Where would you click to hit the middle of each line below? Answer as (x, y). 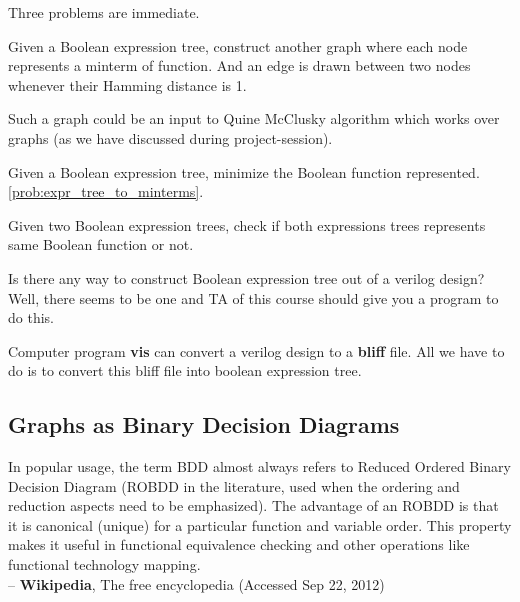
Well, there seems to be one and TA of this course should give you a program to (253, 297)
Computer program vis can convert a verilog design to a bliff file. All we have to (256, 350)
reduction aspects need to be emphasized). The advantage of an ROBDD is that (253, 505)
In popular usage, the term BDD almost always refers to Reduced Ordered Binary (259, 466)
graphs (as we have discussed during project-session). (170, 137)
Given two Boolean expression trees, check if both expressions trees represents (247, 224)
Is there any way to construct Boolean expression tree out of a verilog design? (246, 277)
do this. (31, 317)
